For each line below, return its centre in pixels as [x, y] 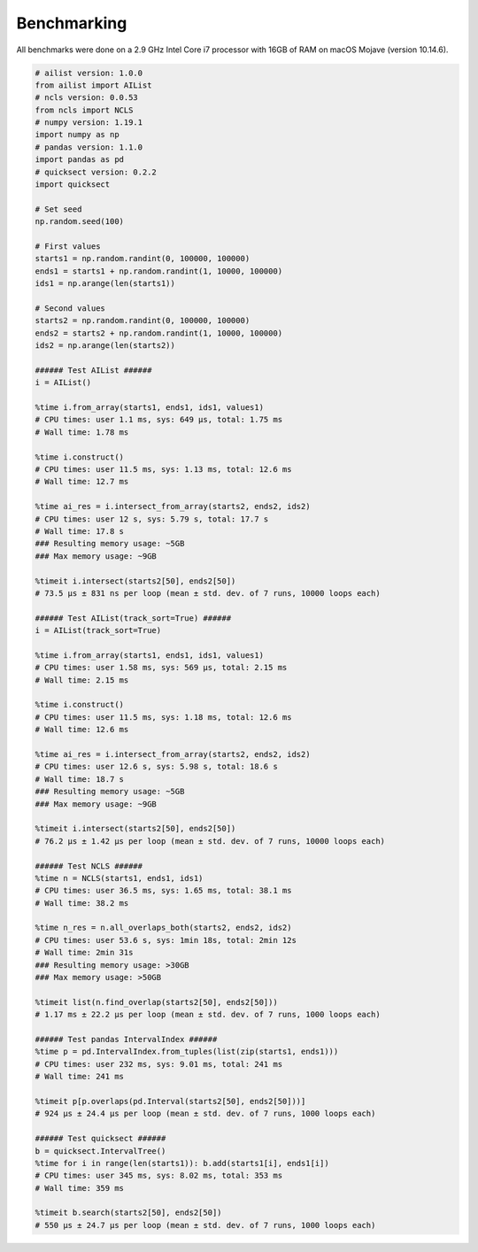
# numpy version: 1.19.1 [89, 123]
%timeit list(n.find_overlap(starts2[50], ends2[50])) [156, 1002]
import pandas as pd [79, 160]
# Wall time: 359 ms [79, 1188]
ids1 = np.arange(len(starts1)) [105, 284]
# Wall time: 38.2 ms [82, 903]
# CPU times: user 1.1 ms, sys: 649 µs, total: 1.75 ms [159, 420]
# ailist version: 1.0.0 [89, 73]
